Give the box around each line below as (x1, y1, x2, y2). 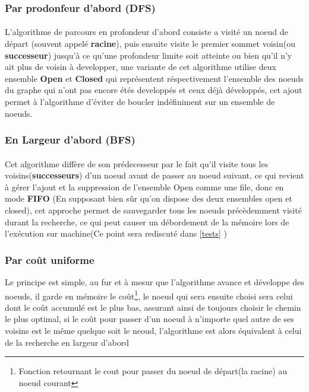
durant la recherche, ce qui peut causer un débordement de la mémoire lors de (5, 215, 289, 228)
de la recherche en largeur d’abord (5, 336, 130, 348)
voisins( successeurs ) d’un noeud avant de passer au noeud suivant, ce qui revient (5, 169, 304, 181)
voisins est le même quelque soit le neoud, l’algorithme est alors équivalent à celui (5, 324, 302, 337)
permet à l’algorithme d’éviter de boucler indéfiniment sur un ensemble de (5, 95, 275, 107)
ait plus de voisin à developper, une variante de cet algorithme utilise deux (5, 60, 276, 73)
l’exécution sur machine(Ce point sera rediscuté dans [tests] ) (5, 227, 227, 240)
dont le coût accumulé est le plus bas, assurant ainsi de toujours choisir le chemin (5, 301, 301, 313)
